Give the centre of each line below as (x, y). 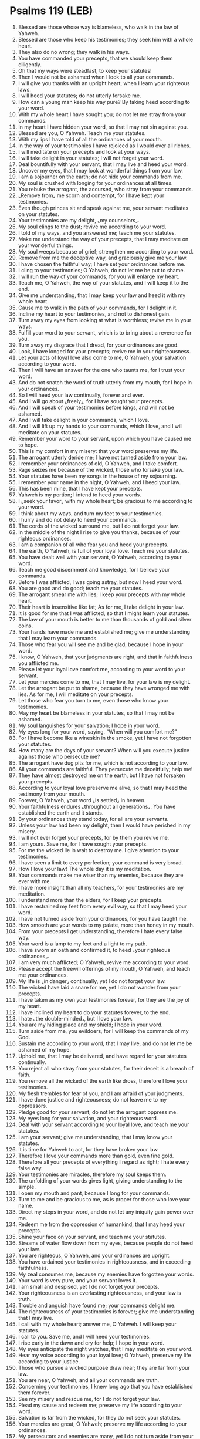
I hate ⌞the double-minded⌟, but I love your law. (75, 1018)
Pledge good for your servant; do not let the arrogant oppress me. (98, 1112)
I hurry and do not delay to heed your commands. (78, 519)
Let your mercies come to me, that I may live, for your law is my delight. (104, 681)
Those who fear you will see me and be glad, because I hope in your (101, 644)
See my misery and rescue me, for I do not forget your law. (89, 1399)
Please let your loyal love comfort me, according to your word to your (102, 669)
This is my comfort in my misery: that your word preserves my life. (98, 451)
